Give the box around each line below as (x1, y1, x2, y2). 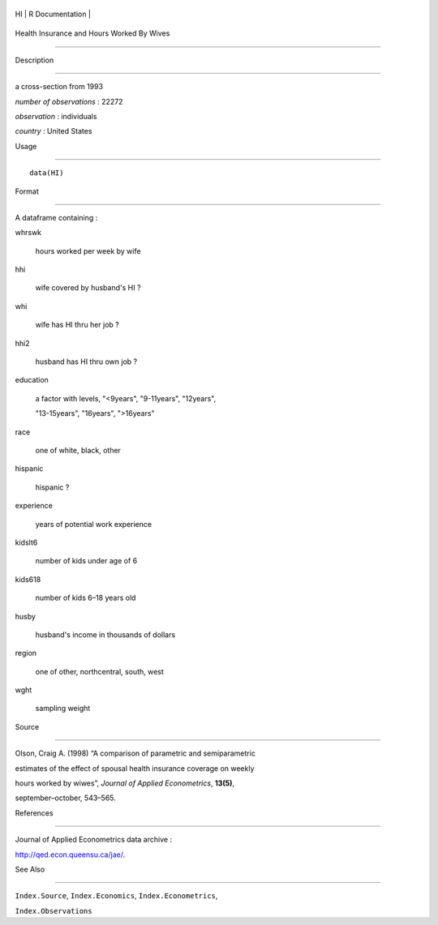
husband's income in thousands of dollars (35, 629, 176, 640)
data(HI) (29, 169, 64, 178)
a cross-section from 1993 (15, 82, 104, 92)
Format (15, 186, 40, 196)
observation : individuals (15, 111, 97, 121)
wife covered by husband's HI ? (35, 283, 141, 293)
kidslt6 (15, 537, 38, 547)
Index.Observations (15, 906, 92, 915)
